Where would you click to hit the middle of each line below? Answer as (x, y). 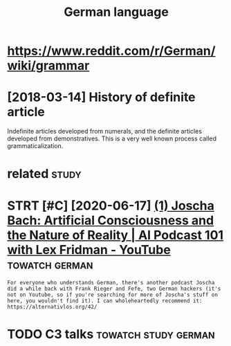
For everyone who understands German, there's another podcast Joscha (111, 283)
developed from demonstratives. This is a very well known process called (112, 138)
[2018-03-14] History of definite (101, 97)
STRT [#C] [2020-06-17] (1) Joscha (111, 206)
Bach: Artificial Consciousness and (111, 220)
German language (116, 12)
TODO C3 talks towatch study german (111, 335)
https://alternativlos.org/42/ (52, 307)
